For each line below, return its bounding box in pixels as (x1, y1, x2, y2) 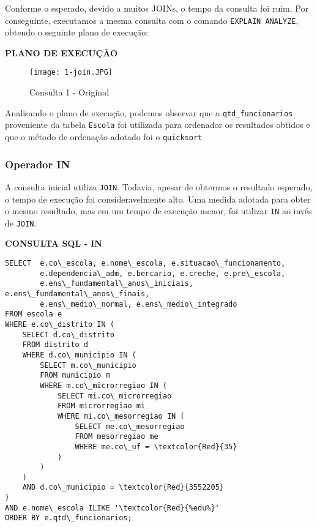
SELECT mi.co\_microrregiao (57, 391, 172, 400)
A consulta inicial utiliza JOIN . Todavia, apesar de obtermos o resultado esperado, (5, 180, 313, 193)
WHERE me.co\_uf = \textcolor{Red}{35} (75, 442, 237, 451)
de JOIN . (5, 216, 37, 229)
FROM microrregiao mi (57, 402, 146, 411)
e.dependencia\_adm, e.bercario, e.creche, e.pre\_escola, (40, 269, 286, 278)
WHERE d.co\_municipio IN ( (22, 350, 136, 359)
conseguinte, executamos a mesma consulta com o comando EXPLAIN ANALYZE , (5, 13, 299, 26)
